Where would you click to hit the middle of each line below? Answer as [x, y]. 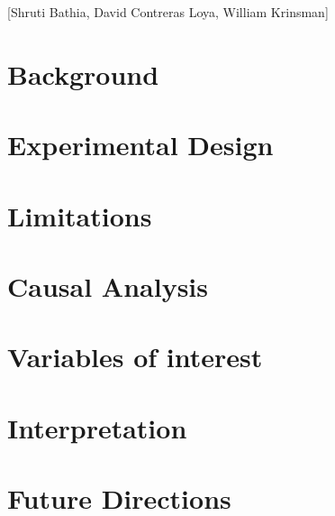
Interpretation [97, 427]
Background [83, 74]
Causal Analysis [108, 286]
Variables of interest [135, 357]
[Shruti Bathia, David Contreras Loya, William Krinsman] [168, 12]
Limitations [80, 215]
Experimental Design [140, 145]
